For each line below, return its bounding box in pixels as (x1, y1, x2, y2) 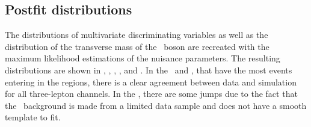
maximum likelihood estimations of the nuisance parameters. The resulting (5, 52, 280, 64)
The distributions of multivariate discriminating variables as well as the (5, 28, 268, 41)
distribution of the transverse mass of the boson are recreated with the (5, 40, 269, 52)
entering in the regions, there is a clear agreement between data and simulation (5, 75, 297, 88)
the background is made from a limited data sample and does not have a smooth (5, 99, 307, 111)
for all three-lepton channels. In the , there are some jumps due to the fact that (5, 87, 298, 100)
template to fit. (5, 111, 61, 123)
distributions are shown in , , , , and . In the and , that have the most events (5, 63, 292, 76)
